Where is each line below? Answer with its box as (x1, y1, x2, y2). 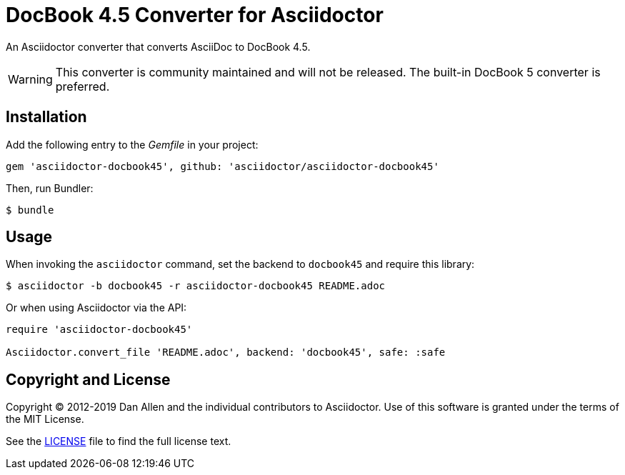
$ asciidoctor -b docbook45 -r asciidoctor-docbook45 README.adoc (6, 280, 386, 292)
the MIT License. (6, 413, 84, 426)
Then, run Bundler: (6, 181, 94, 194)
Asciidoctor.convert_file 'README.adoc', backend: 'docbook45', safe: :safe (6, 346, 446, 359)
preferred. (55, 79, 110, 94)
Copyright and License (6, 370, 171, 389)
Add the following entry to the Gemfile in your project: (6, 138, 259, 151)
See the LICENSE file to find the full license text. (6, 435, 231, 448)
